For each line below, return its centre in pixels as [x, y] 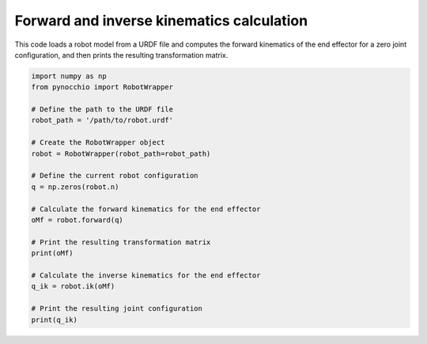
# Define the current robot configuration [115, 176]
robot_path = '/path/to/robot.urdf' [102, 120]
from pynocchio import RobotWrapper [102, 87]
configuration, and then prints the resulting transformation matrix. [121, 55]
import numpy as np [69, 76]
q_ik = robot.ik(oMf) [73, 286]
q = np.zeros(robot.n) [75, 187]
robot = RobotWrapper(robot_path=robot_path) [121, 153]
